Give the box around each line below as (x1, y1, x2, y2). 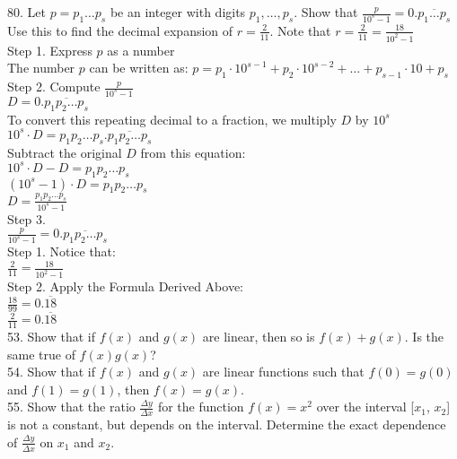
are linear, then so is (202, 326, 315, 345)
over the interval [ (316, 397, 415, 416)
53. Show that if (7, 326, 96, 345)
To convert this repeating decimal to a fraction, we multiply (7, 109, 337, 128)
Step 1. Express (7, 40, 92, 59)
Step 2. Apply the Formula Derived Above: (7, 277, 243, 296)
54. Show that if (7, 362, 96, 381)
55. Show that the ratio (7, 397, 136, 416)
